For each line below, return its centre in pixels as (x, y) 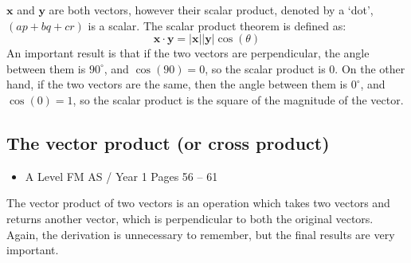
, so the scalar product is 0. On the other (305, 68)
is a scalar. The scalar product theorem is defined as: (217, 25)
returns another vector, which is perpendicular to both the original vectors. (190, 218)
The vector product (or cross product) (168, 142)
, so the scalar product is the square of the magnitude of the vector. (238, 99)
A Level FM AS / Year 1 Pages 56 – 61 (121, 176)
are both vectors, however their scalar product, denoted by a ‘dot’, (211, 10)
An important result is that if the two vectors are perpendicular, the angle (188, 53)
